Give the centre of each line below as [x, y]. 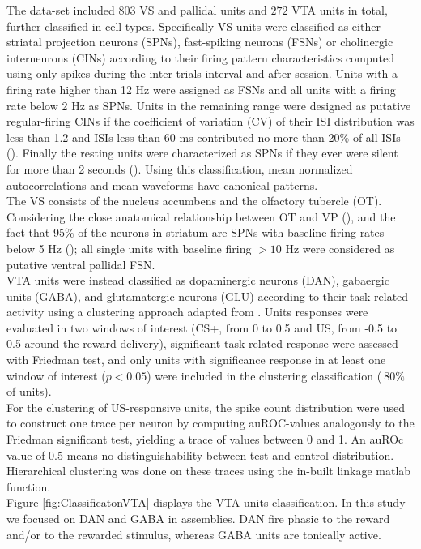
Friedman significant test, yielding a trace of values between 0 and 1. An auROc [205, 439]
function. [29, 486]
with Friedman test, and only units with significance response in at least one [196, 360]
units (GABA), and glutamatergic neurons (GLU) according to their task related [208, 296]
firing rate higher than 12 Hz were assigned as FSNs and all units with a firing [201, 89]
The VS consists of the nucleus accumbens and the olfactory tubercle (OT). [194, 201]
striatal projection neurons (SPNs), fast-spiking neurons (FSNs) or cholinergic [200, 42]
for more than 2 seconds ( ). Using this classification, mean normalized [180, 168]
